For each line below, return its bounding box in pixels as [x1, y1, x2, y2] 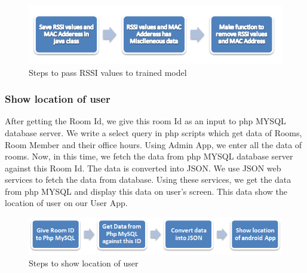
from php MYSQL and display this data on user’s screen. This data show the [5, 185, 287, 197]
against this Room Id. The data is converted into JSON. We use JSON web [5, 161, 281, 174]
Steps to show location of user [29, 257, 139, 269]
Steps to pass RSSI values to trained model [29, 66, 187, 78]
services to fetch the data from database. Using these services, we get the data [5, 173, 291, 186]
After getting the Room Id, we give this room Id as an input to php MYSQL [5, 115, 286, 127]
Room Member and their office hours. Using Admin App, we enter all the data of [5, 138, 302, 151]
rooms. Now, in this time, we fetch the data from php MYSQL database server [5, 150, 293, 162]
